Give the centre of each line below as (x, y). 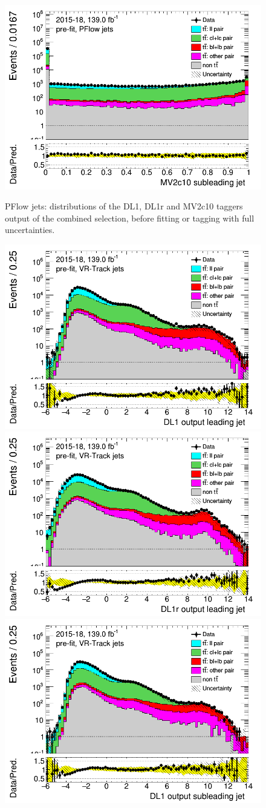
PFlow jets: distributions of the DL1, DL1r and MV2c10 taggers (124, 206)
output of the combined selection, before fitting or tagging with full (130, 218)
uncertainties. (30, 230)
